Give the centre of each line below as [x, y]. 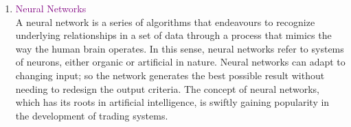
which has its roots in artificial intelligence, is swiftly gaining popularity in [172, 102]
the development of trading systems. [92, 115]
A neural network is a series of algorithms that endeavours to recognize [165, 22]
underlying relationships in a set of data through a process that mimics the [173, 35]
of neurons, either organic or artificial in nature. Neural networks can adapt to [180, 62]
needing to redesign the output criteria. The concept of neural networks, [167, 88]
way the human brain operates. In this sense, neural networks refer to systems [180, 48]
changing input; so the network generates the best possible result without [170, 75]
